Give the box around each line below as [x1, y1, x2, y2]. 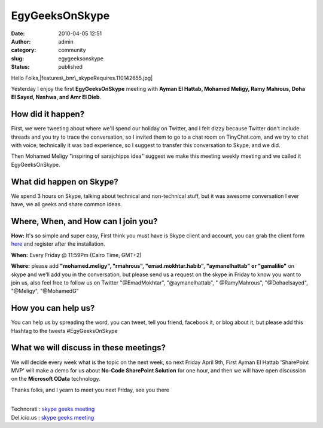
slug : [11, 54, 24, 62]
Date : [11, 30, 25, 37]
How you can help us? [11, 303, 95, 313]
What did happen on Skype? [11, 176, 119, 187]
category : [11, 47, 36, 54]
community [58, 47, 86, 54]
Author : [11, 38, 31, 45]
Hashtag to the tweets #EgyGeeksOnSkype [11, 327, 118, 334]
